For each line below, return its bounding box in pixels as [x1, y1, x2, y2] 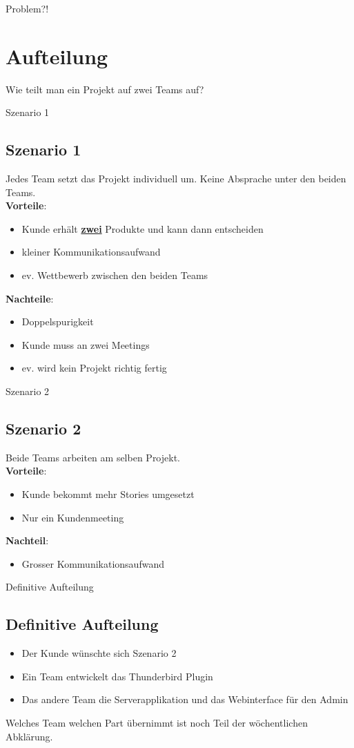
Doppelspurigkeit [21, 314, 94, 329]
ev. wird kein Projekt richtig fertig [21, 361, 167, 375]
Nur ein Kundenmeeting [21, 510, 124, 524]
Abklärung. [6, 729, 53, 743]
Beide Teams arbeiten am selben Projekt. [6, 450, 180, 464]
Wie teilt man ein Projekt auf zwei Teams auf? [6, 81, 204, 96]
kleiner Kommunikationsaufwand [21, 244, 161, 259]
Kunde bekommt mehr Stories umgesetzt [21, 487, 195, 501]
